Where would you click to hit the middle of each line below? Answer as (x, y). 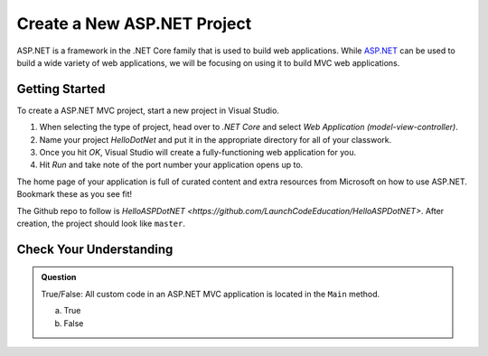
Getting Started (61, 89)
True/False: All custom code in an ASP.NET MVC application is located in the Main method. (211, 294)
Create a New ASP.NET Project (134, 23)
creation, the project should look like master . (101, 223)
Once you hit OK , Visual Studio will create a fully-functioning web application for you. (198, 153)
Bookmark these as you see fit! (75, 194)
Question (59, 277)
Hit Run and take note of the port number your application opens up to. (171, 165)
